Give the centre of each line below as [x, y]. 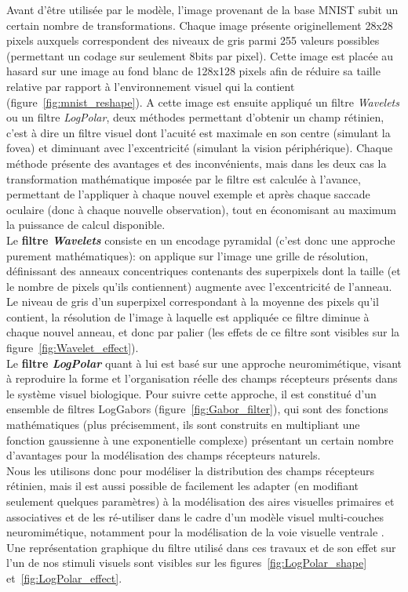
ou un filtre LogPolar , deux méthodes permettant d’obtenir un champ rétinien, [195, 117]
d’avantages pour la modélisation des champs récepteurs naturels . [164, 455]
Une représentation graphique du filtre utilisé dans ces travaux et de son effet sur [201, 547]
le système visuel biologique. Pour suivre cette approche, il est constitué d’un [191, 393]
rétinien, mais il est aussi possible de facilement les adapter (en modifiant [182, 486]
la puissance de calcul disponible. [86, 225]
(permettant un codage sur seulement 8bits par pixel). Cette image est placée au [200, 55]
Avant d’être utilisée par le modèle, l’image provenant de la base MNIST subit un [202, 9]
